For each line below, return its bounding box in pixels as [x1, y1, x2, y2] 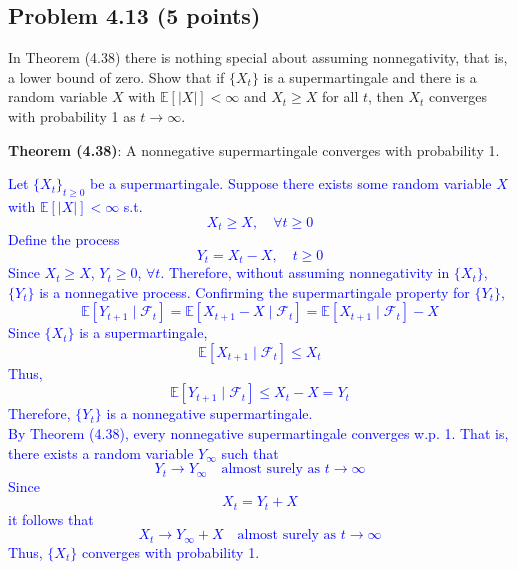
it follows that [8, 508, 94, 529]
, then [368, 86, 404, 107]
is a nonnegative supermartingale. [106, 403, 313, 424]
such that [221, 442, 279, 463]
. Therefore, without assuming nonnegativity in [160, 262, 450, 283]
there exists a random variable [8, 442, 194, 463]
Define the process [8, 229, 120, 250]
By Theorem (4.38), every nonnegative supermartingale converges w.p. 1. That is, [8, 423, 509, 444]
